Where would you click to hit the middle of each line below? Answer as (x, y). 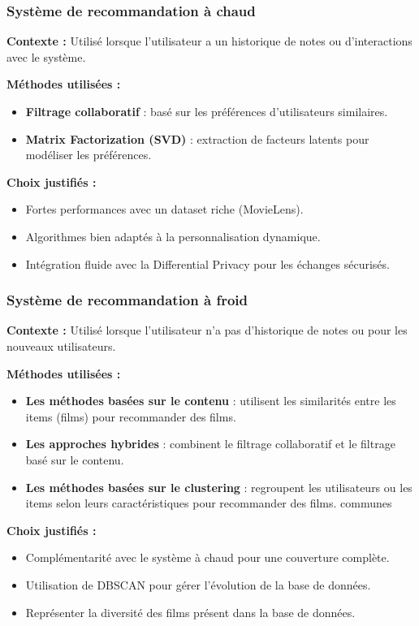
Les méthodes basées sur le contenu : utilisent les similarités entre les (211, 401)
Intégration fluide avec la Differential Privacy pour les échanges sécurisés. (207, 263)
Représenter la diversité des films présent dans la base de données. (190, 612)
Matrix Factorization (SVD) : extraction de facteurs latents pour (197, 138)
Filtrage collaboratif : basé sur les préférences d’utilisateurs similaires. (207, 111)
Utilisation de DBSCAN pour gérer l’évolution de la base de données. (198, 584)
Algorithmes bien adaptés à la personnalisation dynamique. (173, 236)
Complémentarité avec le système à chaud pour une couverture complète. (207, 557)
